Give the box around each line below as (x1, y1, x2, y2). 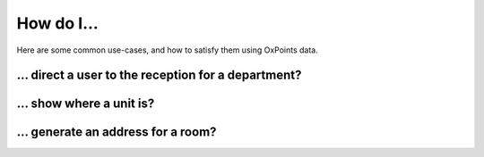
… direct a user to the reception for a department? (16, 68, 302, 83)
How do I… (16, 13, 99, 33)
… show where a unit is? (16, 96, 155, 112)
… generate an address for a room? (16, 125, 217, 140)
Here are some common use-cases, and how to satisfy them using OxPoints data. (16, 45, 318, 55)
